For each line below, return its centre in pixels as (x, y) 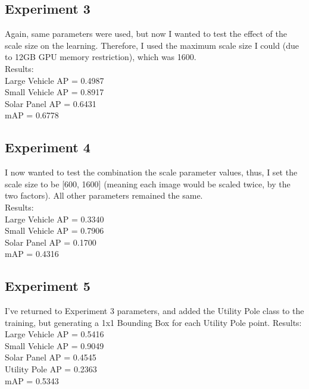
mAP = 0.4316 (32, 254)
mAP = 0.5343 (32, 380)
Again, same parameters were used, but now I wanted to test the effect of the (146, 34)
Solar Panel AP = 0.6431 (51, 103)
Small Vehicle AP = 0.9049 (54, 345)
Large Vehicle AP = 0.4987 (54, 80)
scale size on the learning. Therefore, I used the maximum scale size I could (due (152, 45)
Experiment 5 (48, 286)
